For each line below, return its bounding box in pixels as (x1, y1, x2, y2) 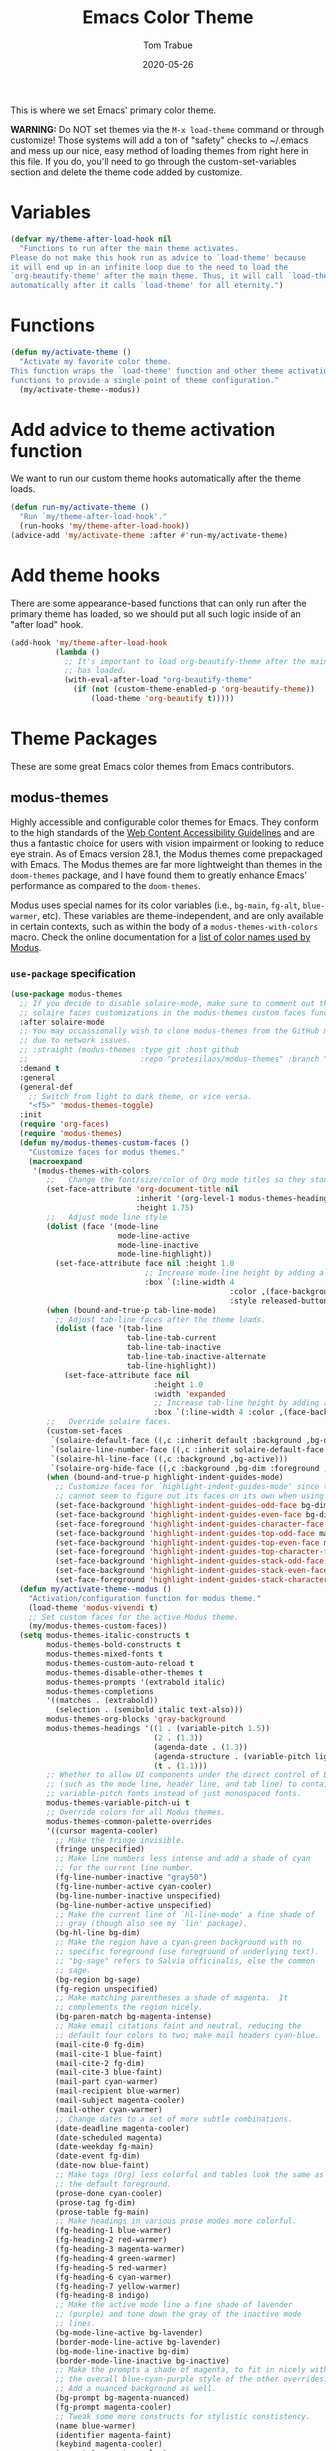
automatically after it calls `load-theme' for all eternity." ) (10, 281, 284, 291)
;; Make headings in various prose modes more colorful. (54, 2216, 298, 2226)
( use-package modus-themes (10, 989, 123, 999)
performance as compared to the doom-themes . (10, 879, 202, 891)
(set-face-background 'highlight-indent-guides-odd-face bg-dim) (54, 1501, 333, 1511)
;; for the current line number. (54, 1863, 195, 1873)
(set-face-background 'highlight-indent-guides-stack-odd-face (54, 1556, 325, 1566)
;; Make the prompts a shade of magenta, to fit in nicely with (54, 2365, 329, 2375)
